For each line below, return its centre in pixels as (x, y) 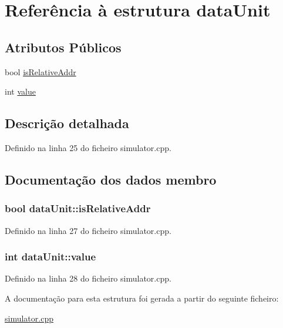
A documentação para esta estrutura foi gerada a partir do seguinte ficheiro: (142, 298)
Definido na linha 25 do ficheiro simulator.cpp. (88, 147)
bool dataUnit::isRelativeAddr (78, 208)
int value (20, 91)
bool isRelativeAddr (41, 71)
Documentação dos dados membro (111, 179)
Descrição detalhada (67, 123)
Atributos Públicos (63, 47)
